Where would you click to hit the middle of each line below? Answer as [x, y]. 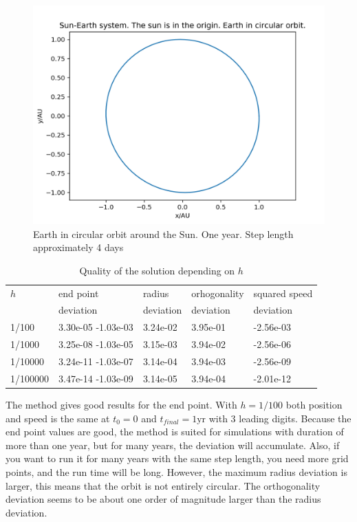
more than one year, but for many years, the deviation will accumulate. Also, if [173, 445]
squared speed [283, 293]
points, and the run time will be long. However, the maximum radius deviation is [176, 471]
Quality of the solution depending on [157, 270]
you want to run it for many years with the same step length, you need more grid [177, 458]
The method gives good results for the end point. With [121, 404]
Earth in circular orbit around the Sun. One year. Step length [163, 233]
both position [314, 404]
